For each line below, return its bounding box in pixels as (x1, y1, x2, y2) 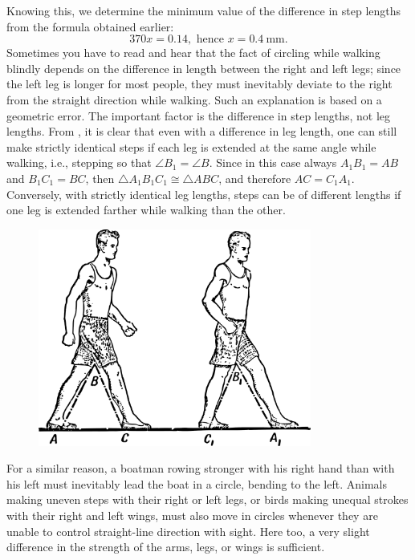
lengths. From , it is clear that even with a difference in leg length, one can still (6, 123, 397, 140)
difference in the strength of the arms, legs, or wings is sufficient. (6, 538, 325, 555)
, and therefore (218, 169, 291, 186)
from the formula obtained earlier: (6, 18, 174, 34)
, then (85, 169, 115, 186)
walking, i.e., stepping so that (6, 154, 152, 171)
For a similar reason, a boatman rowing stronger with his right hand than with (6, 460, 395, 477)
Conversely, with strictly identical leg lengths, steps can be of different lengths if (6, 185, 401, 202)
